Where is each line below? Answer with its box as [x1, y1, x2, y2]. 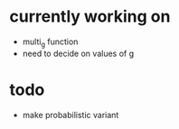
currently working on [9, 6, 171, 27]
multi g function [22, 36, 79, 49]
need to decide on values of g [22, 48, 134, 59]
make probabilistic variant [22, 109, 119, 120]
